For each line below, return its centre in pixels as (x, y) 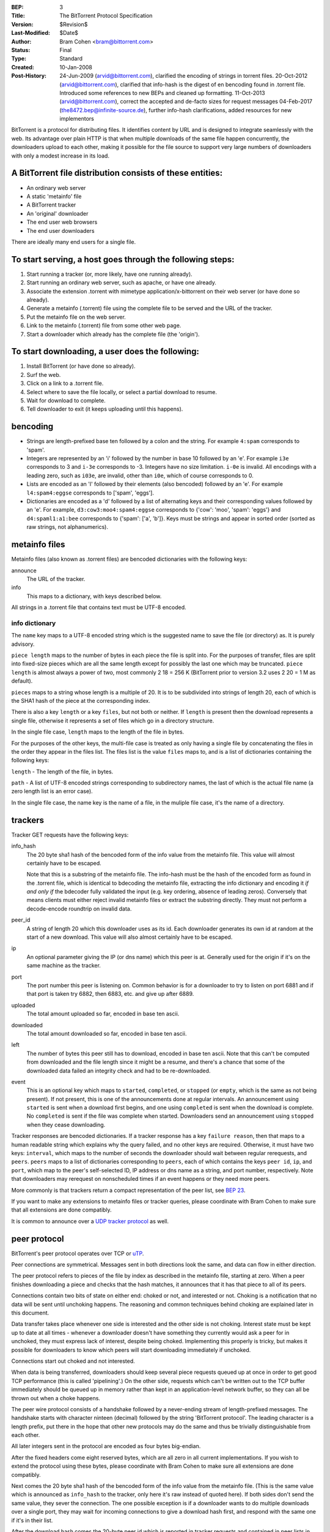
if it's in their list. (32, 1520)
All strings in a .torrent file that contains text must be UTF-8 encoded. (99, 607)
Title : (18, 16)
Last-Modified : (31, 33)
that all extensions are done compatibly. (62, 1210)
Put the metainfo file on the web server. (76, 317)
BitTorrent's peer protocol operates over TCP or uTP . (78, 1253)
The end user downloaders (61, 230)
